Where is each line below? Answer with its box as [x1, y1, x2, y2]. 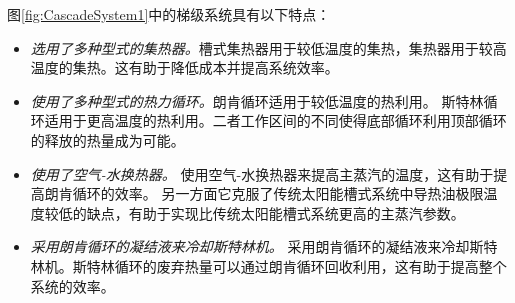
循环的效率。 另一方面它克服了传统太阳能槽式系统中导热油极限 [72, 183, 484, 204]
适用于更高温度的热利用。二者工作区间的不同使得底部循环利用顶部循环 [44, 110, 507, 131]
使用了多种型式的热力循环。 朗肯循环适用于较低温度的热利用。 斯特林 [30, 90, 484, 111]
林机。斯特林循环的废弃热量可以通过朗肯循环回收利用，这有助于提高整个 [30, 255, 507, 276]
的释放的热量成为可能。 [30, 129, 185, 150]
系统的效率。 [30, 275, 115, 296]
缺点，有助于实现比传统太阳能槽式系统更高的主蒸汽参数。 [86, 202, 465, 223]
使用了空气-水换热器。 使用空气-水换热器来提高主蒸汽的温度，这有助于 [30, 163, 494, 184]
